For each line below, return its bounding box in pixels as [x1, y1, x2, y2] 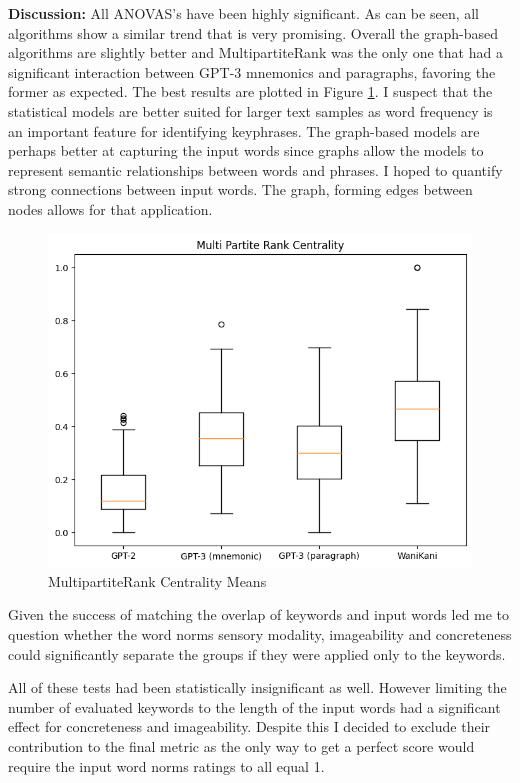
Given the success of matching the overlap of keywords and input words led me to [8, 604, 510, 625]
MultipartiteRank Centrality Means [48, 570, 267, 591]
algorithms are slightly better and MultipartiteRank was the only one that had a [8, 42, 503, 63]
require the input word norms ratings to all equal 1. [8, 755, 325, 776]
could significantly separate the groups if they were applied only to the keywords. [8, 643, 506, 664]
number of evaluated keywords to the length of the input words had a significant [8, 696, 501, 717]
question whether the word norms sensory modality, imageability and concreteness [8, 623, 512, 644]
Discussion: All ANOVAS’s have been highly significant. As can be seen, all [8, 3, 479, 23]
